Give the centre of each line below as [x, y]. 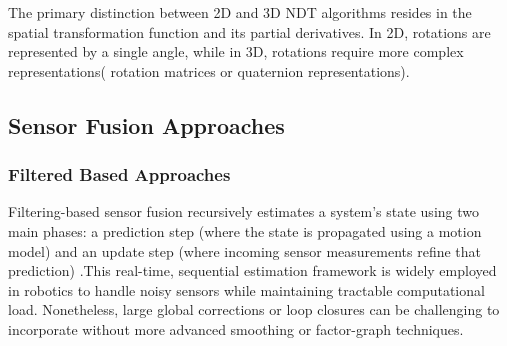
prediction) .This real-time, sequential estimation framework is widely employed [252, 270]
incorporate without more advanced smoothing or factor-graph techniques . [236, 328]
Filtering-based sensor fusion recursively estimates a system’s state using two [243, 211]
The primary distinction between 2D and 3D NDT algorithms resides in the [240, 12]
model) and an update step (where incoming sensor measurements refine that [245, 250]
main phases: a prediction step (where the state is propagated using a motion [245, 230]
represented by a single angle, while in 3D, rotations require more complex [236, 51]
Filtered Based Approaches [119, 174]
